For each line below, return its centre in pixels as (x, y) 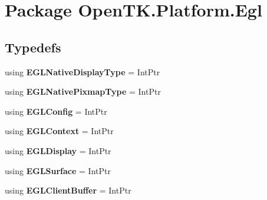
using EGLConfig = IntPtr (56, 111)
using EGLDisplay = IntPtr (58, 150)
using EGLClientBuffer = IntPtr (68, 190)
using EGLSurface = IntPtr (58, 170)
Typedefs (33, 47)
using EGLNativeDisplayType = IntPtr (83, 71)
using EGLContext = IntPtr (59, 131)
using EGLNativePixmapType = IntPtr (83, 91)
